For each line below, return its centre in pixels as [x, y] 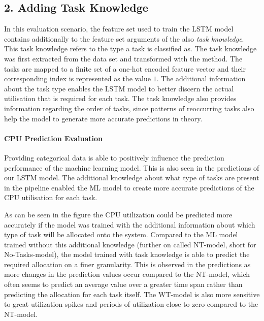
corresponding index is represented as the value [78, 78]
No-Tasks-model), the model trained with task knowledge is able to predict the [127, 254]
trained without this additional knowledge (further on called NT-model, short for [130, 244]
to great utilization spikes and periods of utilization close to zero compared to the [131, 304]
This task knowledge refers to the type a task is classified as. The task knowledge [130, 49]
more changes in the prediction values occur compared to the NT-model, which [127, 274]
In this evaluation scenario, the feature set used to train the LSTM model [119, 29]
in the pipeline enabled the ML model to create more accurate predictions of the [129, 187]
